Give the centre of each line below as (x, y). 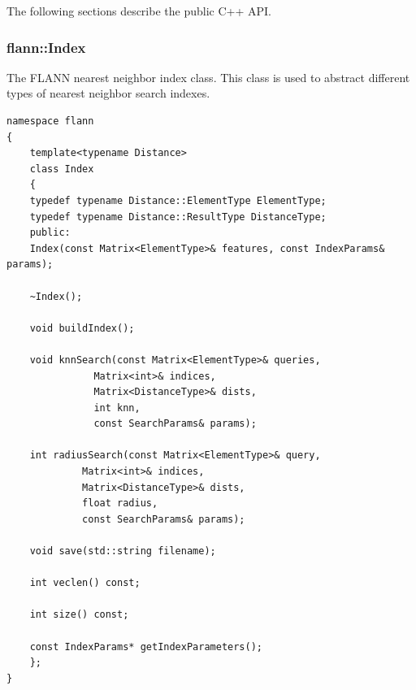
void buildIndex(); (82, 328)
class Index (62, 169)
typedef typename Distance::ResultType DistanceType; (178, 217)
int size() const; (79, 615)
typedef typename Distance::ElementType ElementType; (178, 200)
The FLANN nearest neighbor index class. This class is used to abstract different (208, 77)
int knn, (117, 408)
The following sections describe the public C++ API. (139, 11)
